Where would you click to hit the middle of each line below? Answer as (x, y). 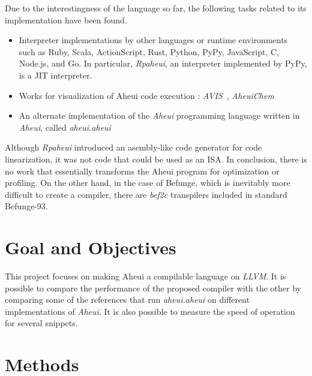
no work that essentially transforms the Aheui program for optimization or (142, 171)
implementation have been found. (66, 19)
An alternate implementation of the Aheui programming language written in (159, 115)
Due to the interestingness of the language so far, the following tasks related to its (156, 8)
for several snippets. (41, 323)
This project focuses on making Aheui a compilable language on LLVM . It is (145, 276)
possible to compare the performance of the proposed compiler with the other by (153, 288)
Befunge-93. (26, 206)
